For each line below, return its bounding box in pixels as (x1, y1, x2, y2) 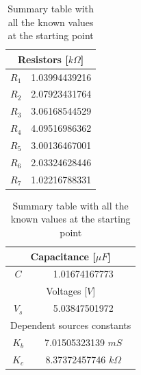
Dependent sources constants (10, 317, 131, 332)
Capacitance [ (30, 249, 96, 263)
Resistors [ (17, 52, 68, 66)
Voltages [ (46, 284, 88, 298)
